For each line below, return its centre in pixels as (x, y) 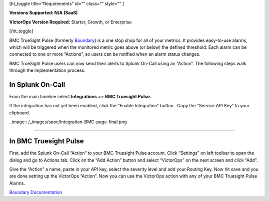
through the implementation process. (47, 70)
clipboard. (19, 113)
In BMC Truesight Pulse (46, 141)
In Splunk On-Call (37, 85)
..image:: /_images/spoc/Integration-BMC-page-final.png (68, 122)
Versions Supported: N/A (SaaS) (43, 13)
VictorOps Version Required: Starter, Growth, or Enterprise (70, 22)
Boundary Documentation (36, 193)
